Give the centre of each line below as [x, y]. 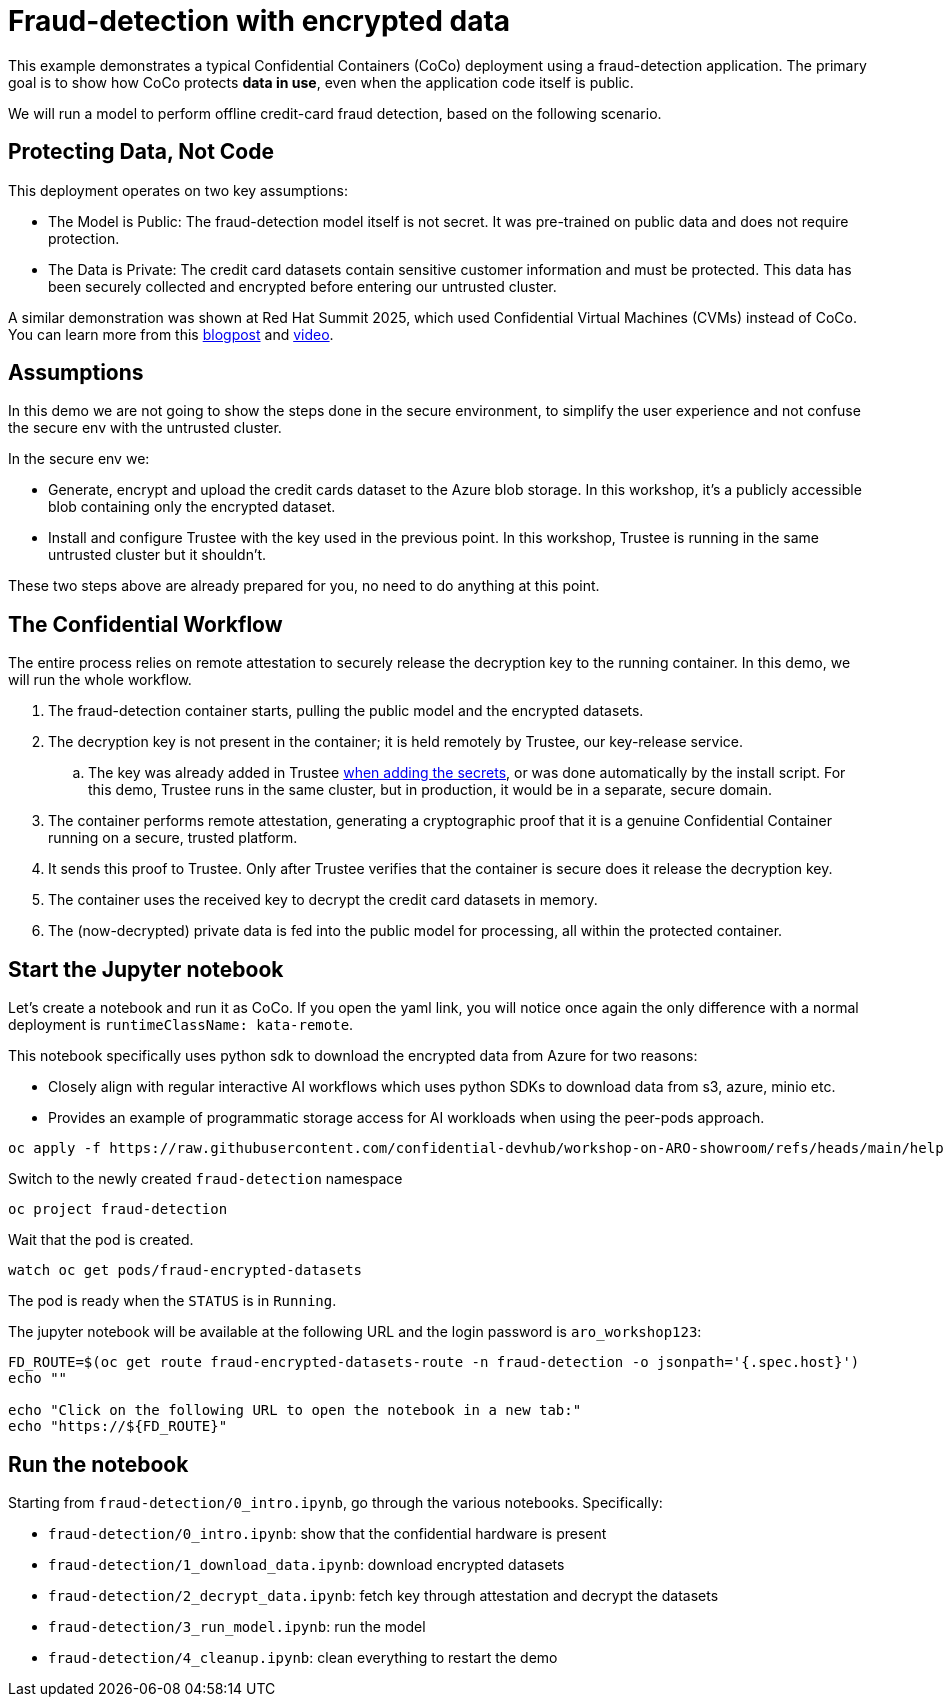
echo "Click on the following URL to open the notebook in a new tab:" [295, 1410]
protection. [84, 238]
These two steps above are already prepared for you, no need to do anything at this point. [304, 586]
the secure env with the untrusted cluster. [145, 428]
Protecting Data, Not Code [141, 152]
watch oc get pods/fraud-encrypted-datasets [185, 1270]
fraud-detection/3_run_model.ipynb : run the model [237, 1626]
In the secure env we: [79, 459]
